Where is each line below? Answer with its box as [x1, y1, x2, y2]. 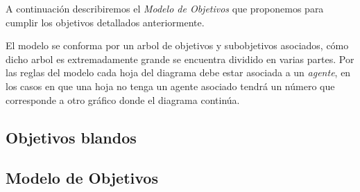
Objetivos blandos [6, 126, 137, 148]
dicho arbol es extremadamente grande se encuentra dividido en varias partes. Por [6, 51, 354, 66]
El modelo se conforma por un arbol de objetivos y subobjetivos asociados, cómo [6, 38, 349, 53]
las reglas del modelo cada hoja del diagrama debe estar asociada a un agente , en [6, 65, 351, 80]
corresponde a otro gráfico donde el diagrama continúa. [6, 92, 240, 107]
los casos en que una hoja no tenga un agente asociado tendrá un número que [6, 78, 335, 93]
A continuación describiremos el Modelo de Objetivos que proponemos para [6, 1, 324, 15]
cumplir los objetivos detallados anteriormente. [6, 15, 205, 29]
